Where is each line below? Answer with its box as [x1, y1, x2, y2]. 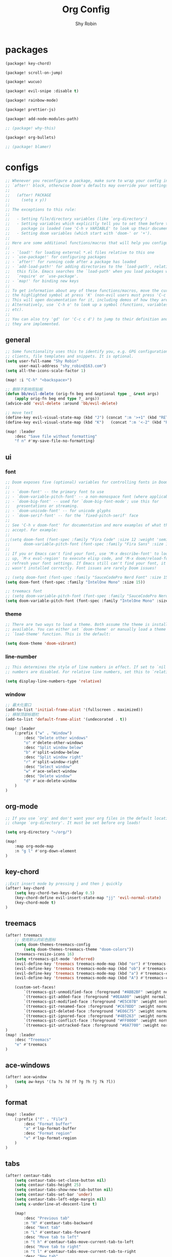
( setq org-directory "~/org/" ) [5, 829, 72, 835]
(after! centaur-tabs [5, 1173, 52, 1178]
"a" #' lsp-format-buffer [24, 1126, 77, 1131]
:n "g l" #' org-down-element [14, 848, 77, 854]
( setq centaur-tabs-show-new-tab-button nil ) [14, 1187, 114, 1192]
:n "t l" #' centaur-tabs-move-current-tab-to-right [24, 1249, 137, 1254]
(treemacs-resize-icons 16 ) [14, 952, 74, 957]
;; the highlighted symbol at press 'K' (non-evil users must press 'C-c [5, 293, 166, 298]
